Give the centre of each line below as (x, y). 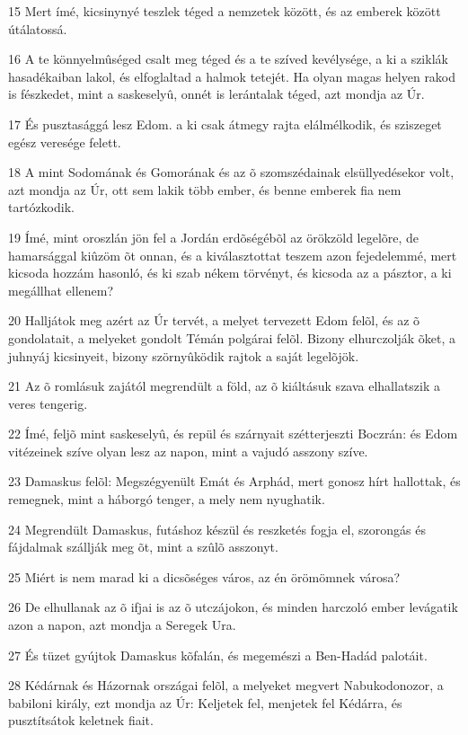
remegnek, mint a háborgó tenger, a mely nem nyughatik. (167, 499)
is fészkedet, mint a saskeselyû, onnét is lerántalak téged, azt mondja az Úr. (216, 94)
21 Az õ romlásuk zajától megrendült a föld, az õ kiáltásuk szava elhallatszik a (225, 386)
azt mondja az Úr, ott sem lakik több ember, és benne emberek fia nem (205, 189)
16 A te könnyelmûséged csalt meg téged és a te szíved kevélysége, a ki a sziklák (228, 59)
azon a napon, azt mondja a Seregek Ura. (122, 625)
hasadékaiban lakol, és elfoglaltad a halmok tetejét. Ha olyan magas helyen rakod (232, 76)
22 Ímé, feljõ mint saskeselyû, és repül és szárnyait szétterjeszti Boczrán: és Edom (233, 434)
